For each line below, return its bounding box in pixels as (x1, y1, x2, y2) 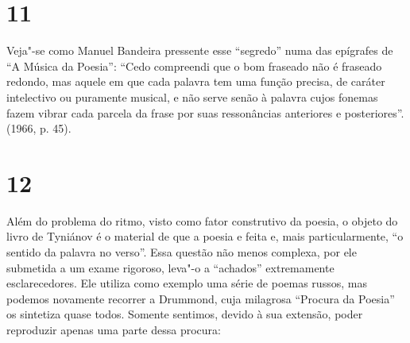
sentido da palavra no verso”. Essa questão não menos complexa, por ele (6, 244, 357, 260)
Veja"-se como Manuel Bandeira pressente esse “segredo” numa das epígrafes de (6, 42, 393, 59)
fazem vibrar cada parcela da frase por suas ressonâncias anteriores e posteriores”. (6, 104, 404, 121)
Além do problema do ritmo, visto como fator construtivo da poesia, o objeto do (6, 212, 398, 229)
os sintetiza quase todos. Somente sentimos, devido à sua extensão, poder (6, 306, 363, 322)
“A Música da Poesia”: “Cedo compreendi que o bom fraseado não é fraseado (6, 57, 382, 74)
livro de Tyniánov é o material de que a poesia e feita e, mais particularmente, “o (6, 228, 404, 245)
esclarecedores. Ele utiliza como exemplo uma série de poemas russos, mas (6, 275, 367, 291)
